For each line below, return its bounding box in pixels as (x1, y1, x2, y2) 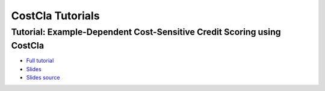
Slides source (26, 74, 60, 81)
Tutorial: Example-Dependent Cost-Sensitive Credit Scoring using (11, 27, 281, 37)
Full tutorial (26, 57, 54, 64)
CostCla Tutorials (11, 9, 100, 22)
